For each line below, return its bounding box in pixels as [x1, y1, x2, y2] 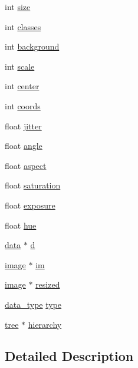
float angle [5, 139, 42, 152]
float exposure [5, 198, 55, 211]
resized [35, 278, 60, 291]
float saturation [5, 179, 61, 191]
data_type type [5, 298, 62, 310]
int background [5, 40, 60, 53]
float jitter [5, 119, 42, 132]
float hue [5, 219, 37, 231]
